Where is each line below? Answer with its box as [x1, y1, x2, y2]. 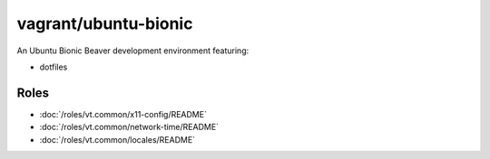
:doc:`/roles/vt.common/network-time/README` [39, 122, 220, 133]
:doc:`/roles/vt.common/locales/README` [39, 134, 195, 145]
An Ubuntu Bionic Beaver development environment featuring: [16, 45, 250, 56]
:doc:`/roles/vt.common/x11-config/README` [39, 108, 208, 119]
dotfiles [39, 61, 68, 72]
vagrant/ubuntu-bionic [16, 14, 193, 33]
